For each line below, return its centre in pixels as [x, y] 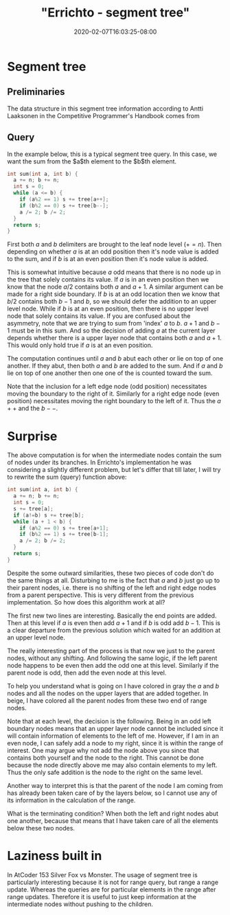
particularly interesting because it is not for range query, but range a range [113, 882]
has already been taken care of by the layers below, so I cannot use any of [112, 793]
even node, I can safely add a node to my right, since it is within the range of [115, 743]
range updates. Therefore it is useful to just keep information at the [102, 896]
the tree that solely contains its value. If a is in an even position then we [108, 280]
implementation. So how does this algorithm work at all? [86, 602]
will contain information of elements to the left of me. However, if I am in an [113, 736]
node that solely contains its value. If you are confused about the [99, 316]
